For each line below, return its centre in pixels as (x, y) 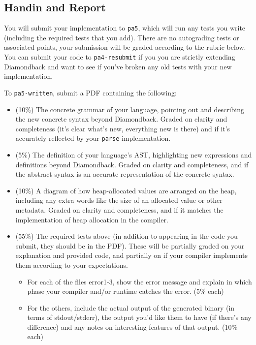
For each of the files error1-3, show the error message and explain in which (140, 281)
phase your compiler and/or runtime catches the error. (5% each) (126, 291)
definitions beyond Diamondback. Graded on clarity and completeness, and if (132, 164)
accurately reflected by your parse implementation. (93, 138)
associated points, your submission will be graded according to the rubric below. (125, 47)
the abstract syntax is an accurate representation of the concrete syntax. (125, 174)
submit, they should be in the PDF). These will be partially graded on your (130, 245)
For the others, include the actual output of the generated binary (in (131, 307)
